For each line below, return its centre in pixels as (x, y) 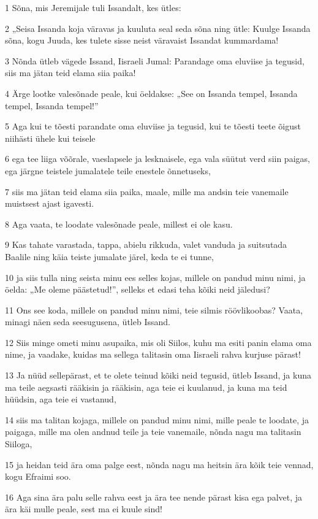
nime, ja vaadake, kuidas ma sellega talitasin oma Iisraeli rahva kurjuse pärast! (153, 354)
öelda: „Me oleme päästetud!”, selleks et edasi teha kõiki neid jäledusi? (138, 289)
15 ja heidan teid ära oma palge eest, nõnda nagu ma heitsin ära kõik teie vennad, (159, 464)
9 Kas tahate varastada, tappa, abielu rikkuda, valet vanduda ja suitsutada (146, 244)
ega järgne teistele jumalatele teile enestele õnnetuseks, (108, 170)
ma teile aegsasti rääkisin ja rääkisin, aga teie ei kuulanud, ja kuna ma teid (146, 387)
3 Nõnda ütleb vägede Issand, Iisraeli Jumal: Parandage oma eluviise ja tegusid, (155, 60)
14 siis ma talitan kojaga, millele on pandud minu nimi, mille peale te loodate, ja (157, 419)
